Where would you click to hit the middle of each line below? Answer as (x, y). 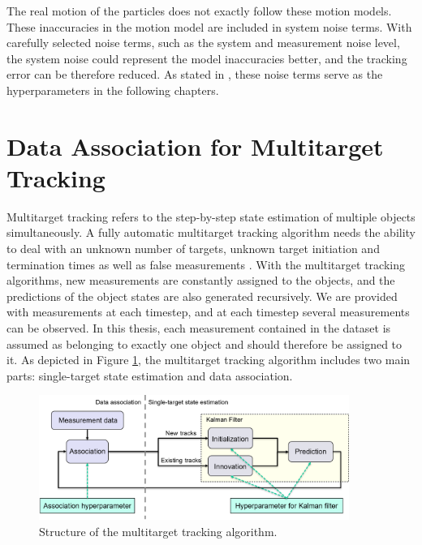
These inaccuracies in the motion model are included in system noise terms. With (209, 26)
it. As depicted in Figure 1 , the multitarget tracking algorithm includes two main (209, 360)
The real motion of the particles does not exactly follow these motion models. (199, 11)
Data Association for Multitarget (195, 146)
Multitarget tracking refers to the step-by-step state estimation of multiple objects (211, 216)
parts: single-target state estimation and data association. (150, 375)
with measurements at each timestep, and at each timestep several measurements (208, 312)
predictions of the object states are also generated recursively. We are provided (202, 296)
